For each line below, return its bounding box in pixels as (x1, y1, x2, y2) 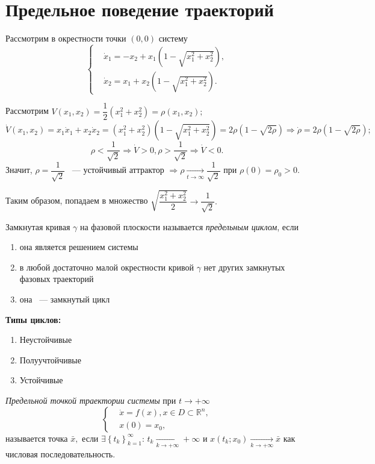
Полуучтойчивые (19, 353, 81, 366)
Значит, (5, 163, 33, 176)
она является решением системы (19, 240, 138, 253)
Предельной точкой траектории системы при (5, 394, 176, 407)
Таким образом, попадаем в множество (5, 194, 148, 207)
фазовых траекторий (19, 272, 94, 285)
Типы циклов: (5, 313, 61, 325)
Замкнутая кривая (5, 220, 70, 233)
